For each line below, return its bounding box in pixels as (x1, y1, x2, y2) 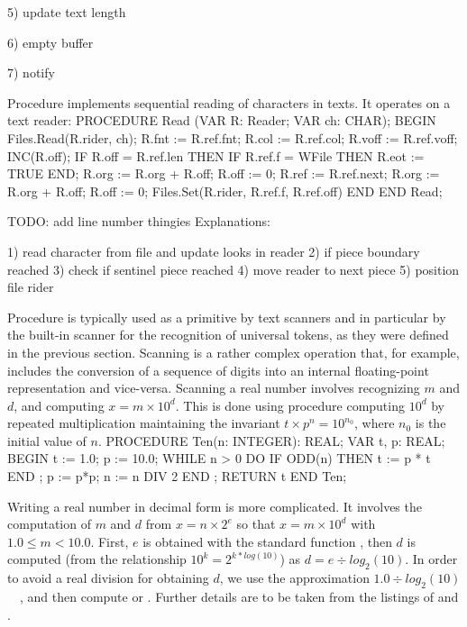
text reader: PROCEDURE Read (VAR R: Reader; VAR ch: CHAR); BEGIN (7, 111, 436, 130)
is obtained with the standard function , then (142, 532, 392, 550)
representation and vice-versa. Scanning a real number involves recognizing (7, 378, 420, 397)
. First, (90, 532, 129, 550)
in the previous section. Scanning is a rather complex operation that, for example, (7, 342, 460, 361)
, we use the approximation (219, 568, 370, 587)
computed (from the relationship (7, 550, 187, 568)
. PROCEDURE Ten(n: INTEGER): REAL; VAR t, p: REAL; (97, 431, 445, 450)
